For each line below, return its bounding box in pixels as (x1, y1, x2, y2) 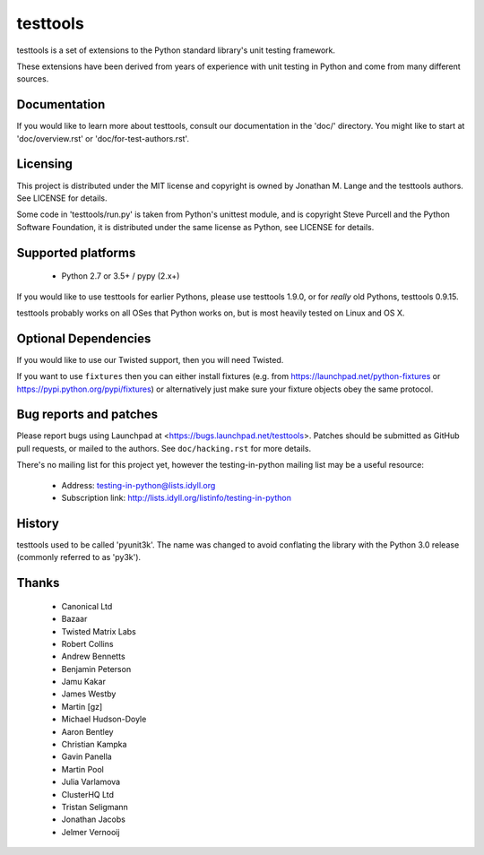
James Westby (61, 688, 117, 699)
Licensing (16, 157, 73, 172)
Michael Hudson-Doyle (61, 713, 147, 725)
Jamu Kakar (61, 677, 107, 687)
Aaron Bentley (61, 726, 114, 737)
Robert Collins (61, 638, 114, 649)
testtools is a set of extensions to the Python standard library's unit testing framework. (16, 45, 336, 56)
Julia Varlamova (61, 776, 121, 788)
